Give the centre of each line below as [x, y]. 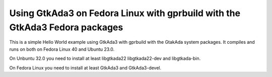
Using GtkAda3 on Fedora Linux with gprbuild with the [125, 13]
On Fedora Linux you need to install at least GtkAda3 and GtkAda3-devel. [85, 67]
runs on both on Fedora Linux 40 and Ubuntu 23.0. [62, 49]
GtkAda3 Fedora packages [66, 27]
